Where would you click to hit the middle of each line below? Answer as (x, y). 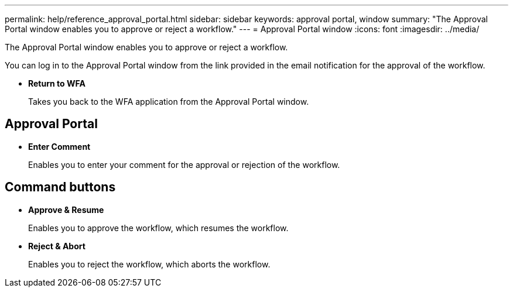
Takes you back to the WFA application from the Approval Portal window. (169, 102)
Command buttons (60, 187)
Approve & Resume (66, 209)
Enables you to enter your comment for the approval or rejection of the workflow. (184, 164)
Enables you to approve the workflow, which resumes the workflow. (158, 228)
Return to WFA (57, 83)
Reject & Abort (57, 246)
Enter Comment (59, 146)
